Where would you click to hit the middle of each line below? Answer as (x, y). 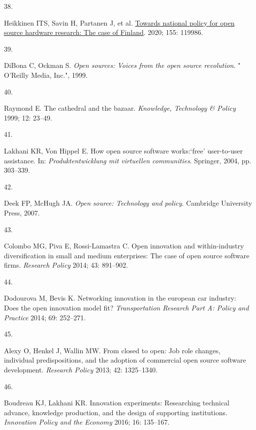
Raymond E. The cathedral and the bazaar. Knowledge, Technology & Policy (120, 108)
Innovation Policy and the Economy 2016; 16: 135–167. (87, 422)
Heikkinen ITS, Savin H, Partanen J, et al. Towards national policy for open (119, 22)
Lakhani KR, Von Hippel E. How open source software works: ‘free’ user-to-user (123, 150)
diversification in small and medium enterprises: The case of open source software (127, 255)
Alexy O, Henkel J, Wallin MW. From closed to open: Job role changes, (112, 350)
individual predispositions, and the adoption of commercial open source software (125, 360)
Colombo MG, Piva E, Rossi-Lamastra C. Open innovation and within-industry (124, 246)
